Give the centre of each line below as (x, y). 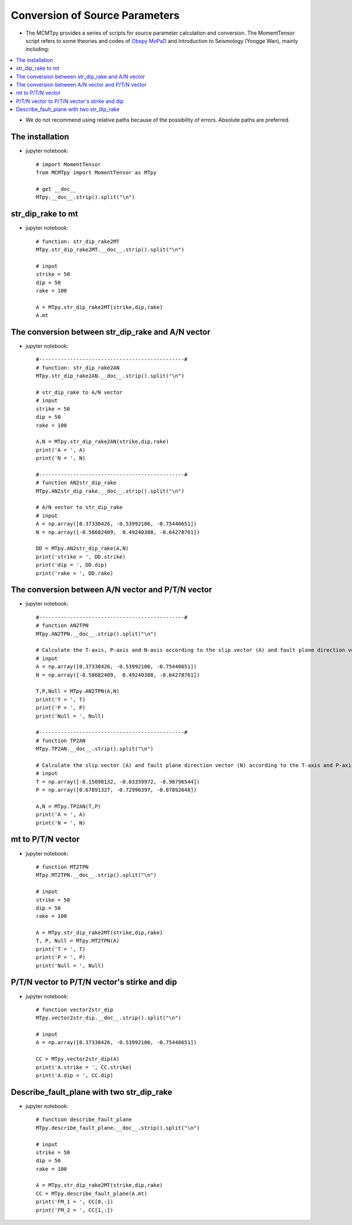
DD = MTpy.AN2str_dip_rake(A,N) (82, 548)
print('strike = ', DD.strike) (81, 557)
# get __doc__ (56, 189)
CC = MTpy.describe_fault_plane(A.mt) (92, 1193)
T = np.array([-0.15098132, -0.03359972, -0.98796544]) (118, 782)
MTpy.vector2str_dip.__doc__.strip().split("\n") (109, 1018)
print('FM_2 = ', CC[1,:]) (75, 1210)
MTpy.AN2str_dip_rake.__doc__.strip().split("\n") (110, 491)
